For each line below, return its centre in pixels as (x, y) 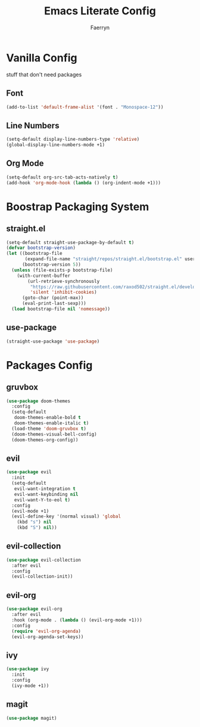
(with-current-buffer (43, 276)
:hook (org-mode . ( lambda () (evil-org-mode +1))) (77, 620)
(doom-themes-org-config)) (45, 440)
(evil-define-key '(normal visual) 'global (66, 517)
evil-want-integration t (45, 489)
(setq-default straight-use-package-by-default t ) (70, 242)
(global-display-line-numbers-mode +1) (56, 145)
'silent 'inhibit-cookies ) (63, 292)
